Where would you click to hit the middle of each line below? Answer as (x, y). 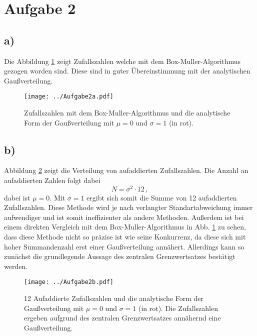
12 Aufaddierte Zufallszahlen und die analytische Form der (114, 298)
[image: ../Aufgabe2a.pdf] (69, 97)
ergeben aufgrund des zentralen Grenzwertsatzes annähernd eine (122, 318)
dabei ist (17, 197)
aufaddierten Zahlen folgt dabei (52, 180)
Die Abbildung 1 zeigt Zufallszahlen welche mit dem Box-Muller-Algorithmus (122, 61)
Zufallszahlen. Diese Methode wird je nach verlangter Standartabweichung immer (128, 207)
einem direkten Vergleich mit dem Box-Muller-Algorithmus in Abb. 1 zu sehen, (125, 227)
